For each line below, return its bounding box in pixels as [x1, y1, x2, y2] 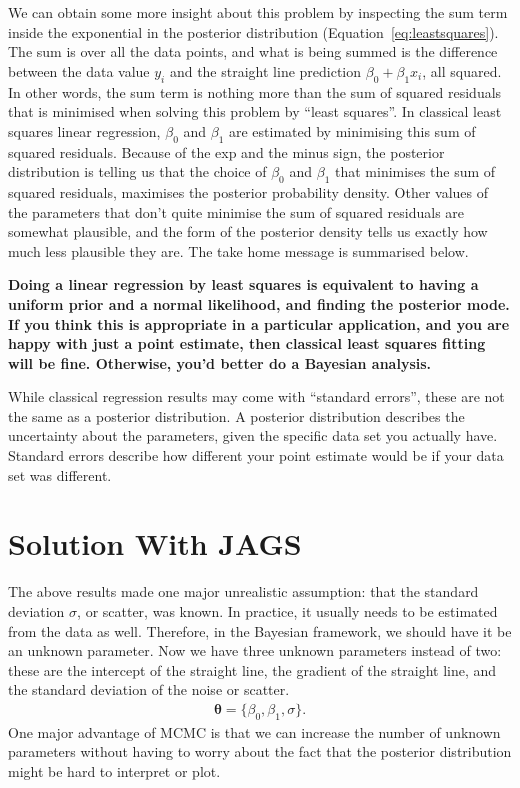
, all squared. [422, 60, 502, 81]
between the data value [8, 60, 150, 81]
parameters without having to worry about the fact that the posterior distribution [8, 741, 512, 762]
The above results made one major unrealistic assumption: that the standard [8, 581, 479, 602]
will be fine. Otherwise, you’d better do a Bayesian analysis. [8, 352, 432, 373]
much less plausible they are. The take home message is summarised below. [8, 240, 469, 261]
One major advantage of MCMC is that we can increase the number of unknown [8, 721, 501, 742]
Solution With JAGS [8, 523, 302, 564]
